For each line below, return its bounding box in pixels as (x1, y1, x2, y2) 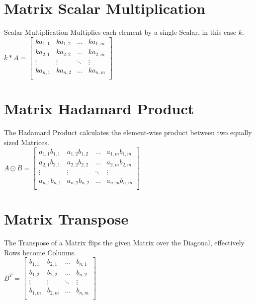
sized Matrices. (4, 137, 49, 147)
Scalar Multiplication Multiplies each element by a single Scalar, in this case (4, 27, 237, 37)
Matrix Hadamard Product (4, 98, 194, 119)
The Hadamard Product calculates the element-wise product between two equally (4, 127, 252, 138)
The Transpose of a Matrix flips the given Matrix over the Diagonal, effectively (4, 237, 245, 248)
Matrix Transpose (4, 209, 129, 229)
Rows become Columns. (4, 247, 76, 257)
